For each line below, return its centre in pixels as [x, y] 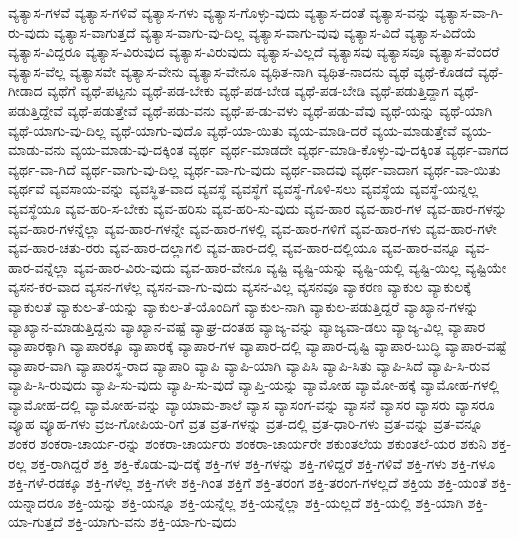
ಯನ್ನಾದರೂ [35, 501]
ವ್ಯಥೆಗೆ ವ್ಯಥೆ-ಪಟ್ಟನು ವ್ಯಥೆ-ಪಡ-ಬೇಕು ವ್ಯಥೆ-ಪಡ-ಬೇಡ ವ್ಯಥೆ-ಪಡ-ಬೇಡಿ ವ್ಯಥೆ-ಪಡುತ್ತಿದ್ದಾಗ [248, 90]
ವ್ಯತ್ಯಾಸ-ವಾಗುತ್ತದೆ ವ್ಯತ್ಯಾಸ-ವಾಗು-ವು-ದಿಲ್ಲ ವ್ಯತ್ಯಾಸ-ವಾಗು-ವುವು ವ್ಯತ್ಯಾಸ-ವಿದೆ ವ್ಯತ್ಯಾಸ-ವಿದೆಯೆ [265, 31]
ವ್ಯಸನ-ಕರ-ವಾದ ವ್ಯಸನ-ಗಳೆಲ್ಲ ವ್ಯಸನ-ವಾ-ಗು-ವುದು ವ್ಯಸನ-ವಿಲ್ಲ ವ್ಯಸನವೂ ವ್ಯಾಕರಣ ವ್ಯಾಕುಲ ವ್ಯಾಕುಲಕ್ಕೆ [239, 286]
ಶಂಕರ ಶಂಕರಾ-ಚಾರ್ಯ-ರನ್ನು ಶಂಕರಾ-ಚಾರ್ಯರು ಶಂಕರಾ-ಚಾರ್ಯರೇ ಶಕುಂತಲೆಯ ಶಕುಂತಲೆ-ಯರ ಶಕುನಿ [247, 443]
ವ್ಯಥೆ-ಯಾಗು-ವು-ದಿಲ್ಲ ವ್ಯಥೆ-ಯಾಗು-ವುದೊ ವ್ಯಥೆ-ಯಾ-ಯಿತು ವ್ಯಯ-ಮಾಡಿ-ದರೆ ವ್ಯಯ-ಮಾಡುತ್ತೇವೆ [232, 129]
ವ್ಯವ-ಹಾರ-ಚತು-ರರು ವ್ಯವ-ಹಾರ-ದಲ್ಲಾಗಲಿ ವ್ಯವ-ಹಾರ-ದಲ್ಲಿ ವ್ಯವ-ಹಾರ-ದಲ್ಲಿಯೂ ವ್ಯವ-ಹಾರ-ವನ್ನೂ [234, 247]
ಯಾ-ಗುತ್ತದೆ [35, 521]
